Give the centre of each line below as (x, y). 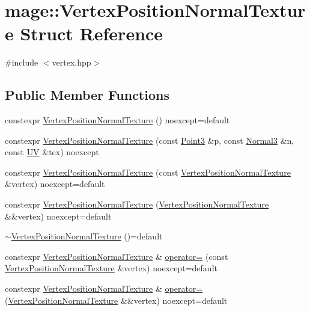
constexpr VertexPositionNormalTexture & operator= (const (117, 256)
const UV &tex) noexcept (52, 152)
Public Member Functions (87, 95)
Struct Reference (92, 33)
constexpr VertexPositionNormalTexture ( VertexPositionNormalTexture (137, 204)
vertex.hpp (71, 62)
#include (22, 62)
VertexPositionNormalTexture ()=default (87, 236)
